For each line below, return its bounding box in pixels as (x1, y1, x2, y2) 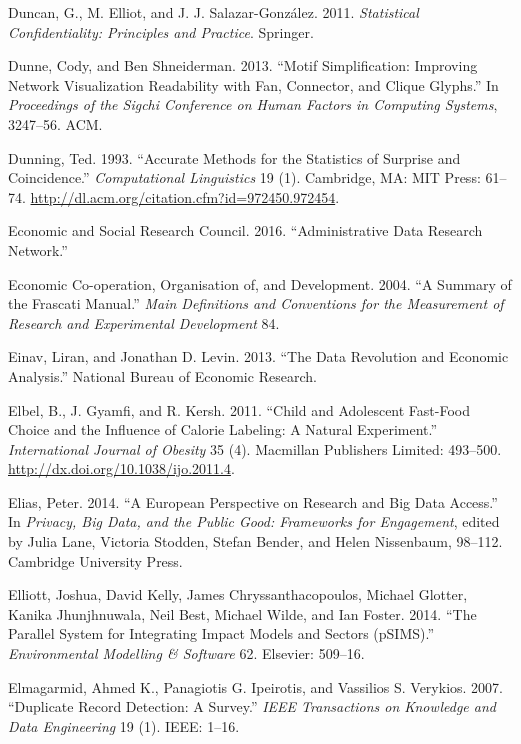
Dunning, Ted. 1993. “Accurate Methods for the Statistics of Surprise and (8, 147, 461, 168)
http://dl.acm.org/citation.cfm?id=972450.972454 (30, 186, 336, 207)
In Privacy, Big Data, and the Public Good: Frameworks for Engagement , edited (8, 511, 500, 532)
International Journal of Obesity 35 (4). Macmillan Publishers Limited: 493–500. (8, 438, 502, 459)
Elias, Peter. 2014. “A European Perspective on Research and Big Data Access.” (8, 491, 498, 512)
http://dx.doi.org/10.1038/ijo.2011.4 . (8, 458, 235, 479)
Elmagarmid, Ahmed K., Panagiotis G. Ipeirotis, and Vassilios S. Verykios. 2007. (8, 676, 503, 697)
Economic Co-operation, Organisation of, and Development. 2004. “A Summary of (8, 273, 512, 294)
